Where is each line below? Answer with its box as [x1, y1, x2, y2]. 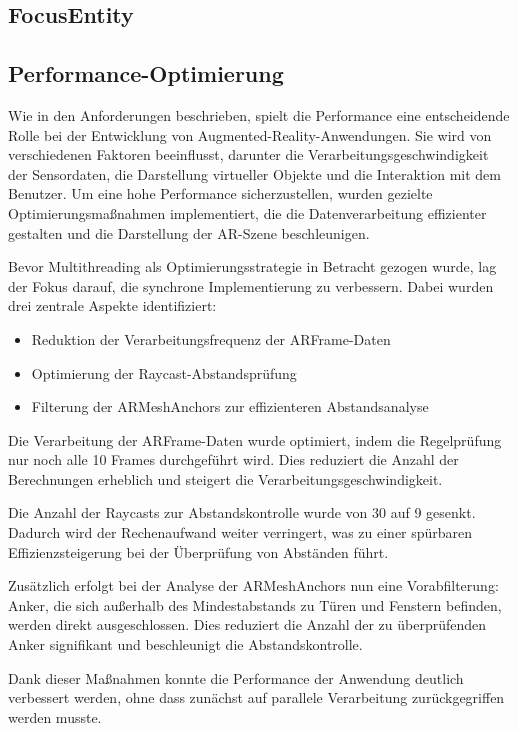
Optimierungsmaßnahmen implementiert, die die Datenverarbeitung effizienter [8, 202, 487, 223]
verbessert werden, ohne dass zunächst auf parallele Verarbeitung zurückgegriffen [8, 687, 505, 708]
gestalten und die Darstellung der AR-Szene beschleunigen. [8, 222, 370, 243]
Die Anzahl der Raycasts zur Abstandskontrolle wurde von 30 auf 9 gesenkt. [8, 502, 476, 523]
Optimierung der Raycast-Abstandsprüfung [31, 362, 297, 383]
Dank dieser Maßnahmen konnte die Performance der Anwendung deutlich [8, 667, 464, 688]
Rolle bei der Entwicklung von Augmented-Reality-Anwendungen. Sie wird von [8, 124, 492, 145]
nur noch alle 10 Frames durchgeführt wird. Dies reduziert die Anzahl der [8, 449, 459, 470]
